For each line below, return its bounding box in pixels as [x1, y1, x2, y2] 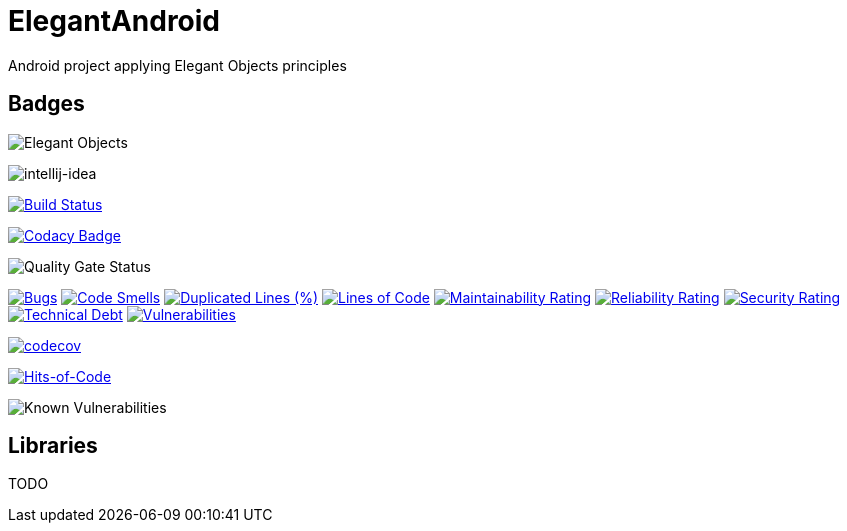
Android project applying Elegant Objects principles [8, 56, 347, 74]
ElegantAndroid [8, 4, 221, 38]
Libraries [8, 433, 98, 459]
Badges [8, 91, 85, 117]
